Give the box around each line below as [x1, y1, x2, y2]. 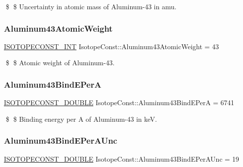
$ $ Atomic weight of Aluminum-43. [5, 57, 115, 68]
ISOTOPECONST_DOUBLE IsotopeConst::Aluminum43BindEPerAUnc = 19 [4, 153, 239, 164]
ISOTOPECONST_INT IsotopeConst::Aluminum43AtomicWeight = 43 [4, 41, 219, 51]
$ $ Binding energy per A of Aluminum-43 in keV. [5, 113, 157, 124]
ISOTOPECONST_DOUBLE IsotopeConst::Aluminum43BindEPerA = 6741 [4, 97, 234, 108]
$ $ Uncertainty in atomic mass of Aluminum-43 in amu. [5, 1, 176, 11]
